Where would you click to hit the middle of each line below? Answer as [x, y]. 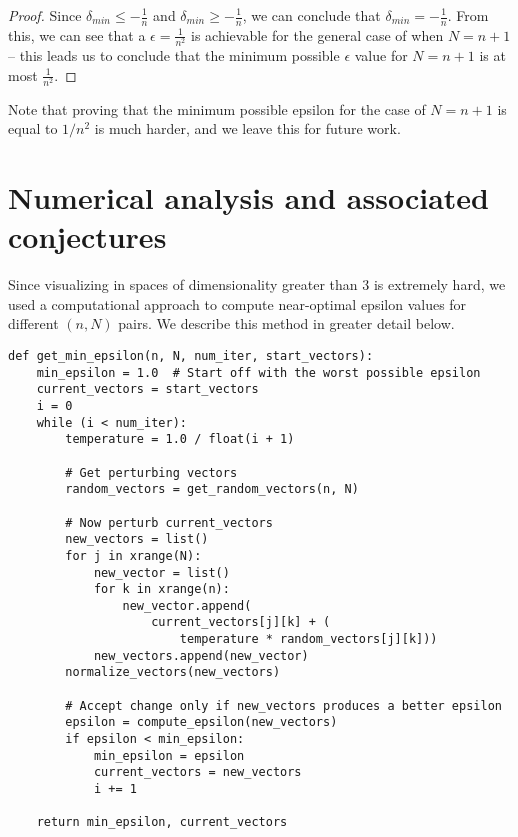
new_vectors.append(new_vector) [201, 655]
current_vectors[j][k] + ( [241, 622]
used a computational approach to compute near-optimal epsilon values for [237, 303]
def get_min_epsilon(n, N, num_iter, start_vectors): [191, 355]
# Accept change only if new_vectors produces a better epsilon [283, 705]
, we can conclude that [311, 15]
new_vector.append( [187, 605]
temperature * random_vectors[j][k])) [308, 639]
